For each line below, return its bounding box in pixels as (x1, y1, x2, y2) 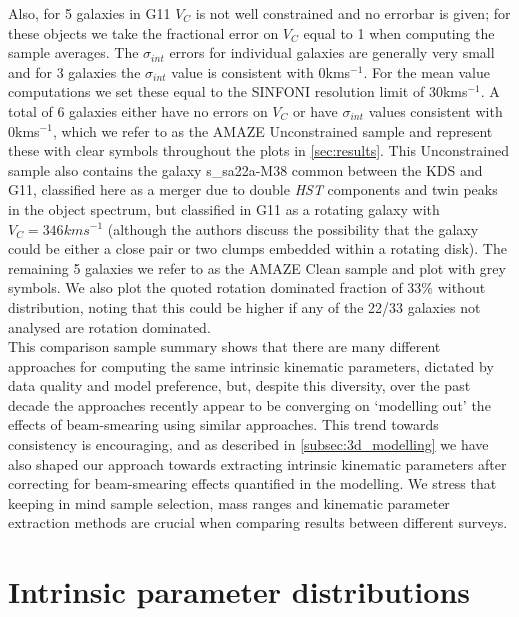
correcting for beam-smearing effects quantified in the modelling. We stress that (8, 473, 497, 494)
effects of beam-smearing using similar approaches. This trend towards (8, 414, 439, 435)
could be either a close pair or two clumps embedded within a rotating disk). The (8, 238, 507, 259)
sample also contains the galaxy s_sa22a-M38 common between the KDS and (8, 159, 483, 180)
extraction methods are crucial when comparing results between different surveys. (8, 512, 508, 533)
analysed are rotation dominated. (8, 316, 211, 337)
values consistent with (368, 100, 503, 121)
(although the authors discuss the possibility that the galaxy (107, 218, 479, 239)
